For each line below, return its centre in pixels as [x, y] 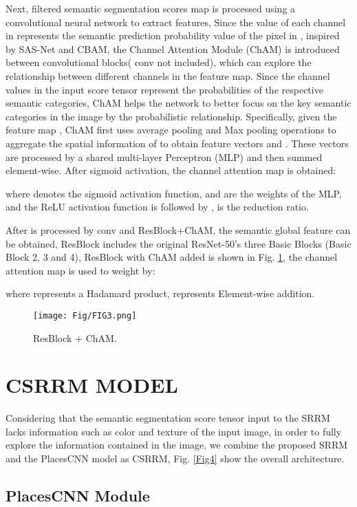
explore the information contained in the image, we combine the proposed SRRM [177, 445]
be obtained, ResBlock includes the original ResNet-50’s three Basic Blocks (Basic [178, 243]
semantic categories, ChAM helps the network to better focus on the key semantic [178, 103]
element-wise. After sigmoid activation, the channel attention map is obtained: [171, 170]
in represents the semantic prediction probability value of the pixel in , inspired [173, 35]
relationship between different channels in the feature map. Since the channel [168, 75]
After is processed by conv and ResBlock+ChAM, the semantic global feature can [178, 229]
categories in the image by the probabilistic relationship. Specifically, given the [171, 116]
